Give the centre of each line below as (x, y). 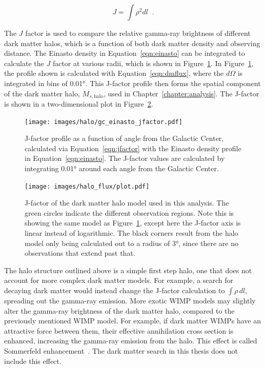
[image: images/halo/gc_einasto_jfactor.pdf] (104, 122)
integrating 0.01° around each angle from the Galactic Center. (122, 168)
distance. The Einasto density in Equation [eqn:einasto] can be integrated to (125, 53)
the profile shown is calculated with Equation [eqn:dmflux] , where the (114, 73)
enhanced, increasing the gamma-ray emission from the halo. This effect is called (131, 341)
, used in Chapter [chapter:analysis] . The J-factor (181, 93)
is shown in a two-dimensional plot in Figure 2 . (79, 104)
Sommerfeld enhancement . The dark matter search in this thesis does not (121, 351)
